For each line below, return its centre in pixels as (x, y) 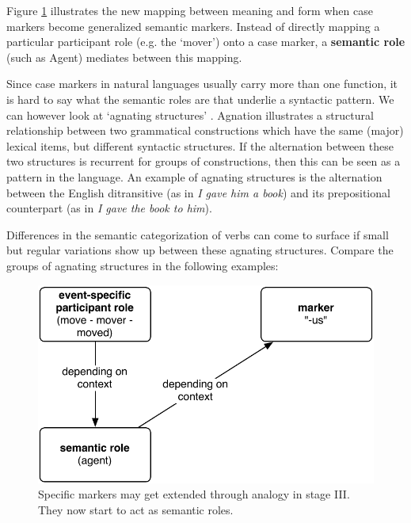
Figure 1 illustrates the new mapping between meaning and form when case (190, 10)
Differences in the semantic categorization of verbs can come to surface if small (198, 234)
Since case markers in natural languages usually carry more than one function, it (202, 84)
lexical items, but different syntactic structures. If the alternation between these (200, 145)
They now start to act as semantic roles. (136, 509)
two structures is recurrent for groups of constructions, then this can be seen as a (204, 161)
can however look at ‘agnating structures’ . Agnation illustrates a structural (190, 115)
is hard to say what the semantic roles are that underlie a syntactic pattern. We (200, 99)
